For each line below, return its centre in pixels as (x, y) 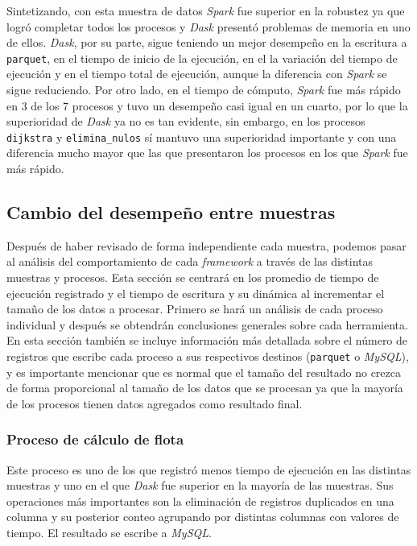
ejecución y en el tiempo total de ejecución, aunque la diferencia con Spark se (197, 74)
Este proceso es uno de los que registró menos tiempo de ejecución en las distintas (209, 469)
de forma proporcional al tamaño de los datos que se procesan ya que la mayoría (205, 388)
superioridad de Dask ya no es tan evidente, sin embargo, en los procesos (186, 121)
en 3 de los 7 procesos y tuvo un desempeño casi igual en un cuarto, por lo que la (207, 105)
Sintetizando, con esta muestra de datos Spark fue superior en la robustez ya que (206, 10)
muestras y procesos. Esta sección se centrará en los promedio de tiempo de (193, 277)
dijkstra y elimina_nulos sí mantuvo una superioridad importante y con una (202, 136)
